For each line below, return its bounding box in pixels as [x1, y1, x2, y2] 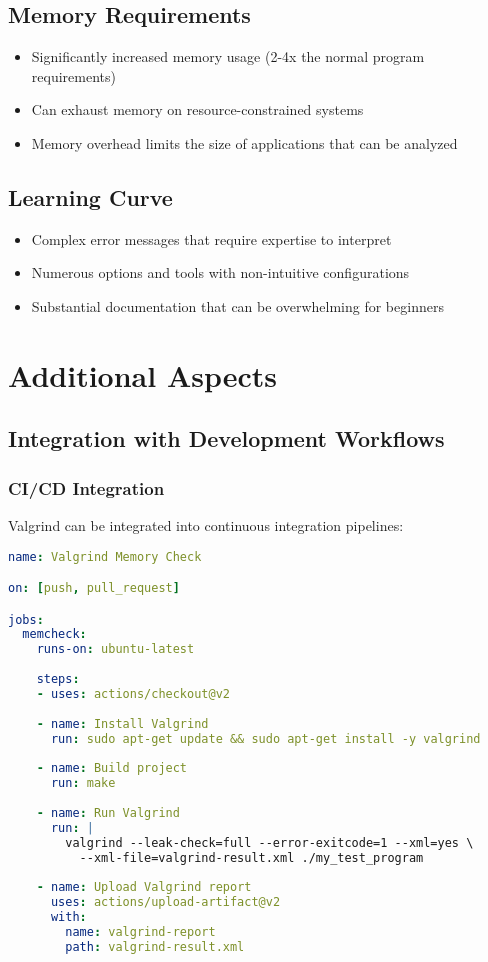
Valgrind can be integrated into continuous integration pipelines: [8, 514, 404, 535]
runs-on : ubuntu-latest [36, 642, 195, 657]
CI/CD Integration [8, 475, 165, 500]
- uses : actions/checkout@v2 [36, 686, 230, 701]
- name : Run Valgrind [36, 805, 180, 820]
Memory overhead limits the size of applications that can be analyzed [31, 132, 458, 153]
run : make [50, 776, 116, 791]
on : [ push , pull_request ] [8, 581, 180, 596]
